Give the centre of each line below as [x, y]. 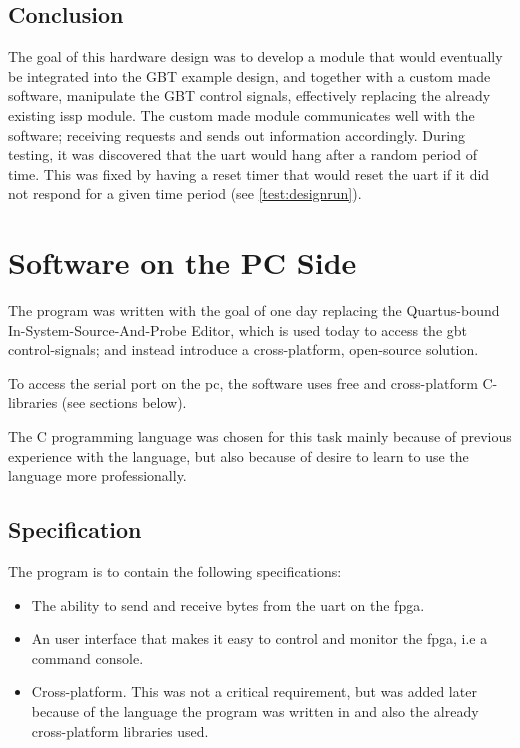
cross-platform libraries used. [120, 730]
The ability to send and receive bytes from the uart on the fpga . [228, 604]
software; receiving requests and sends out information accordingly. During [237, 134]
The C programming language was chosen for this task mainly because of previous [260, 436]
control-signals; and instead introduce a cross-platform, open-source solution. [243, 349]
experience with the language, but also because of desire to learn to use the [238, 455]
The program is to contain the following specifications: [175, 571]
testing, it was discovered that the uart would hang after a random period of [243, 154]
